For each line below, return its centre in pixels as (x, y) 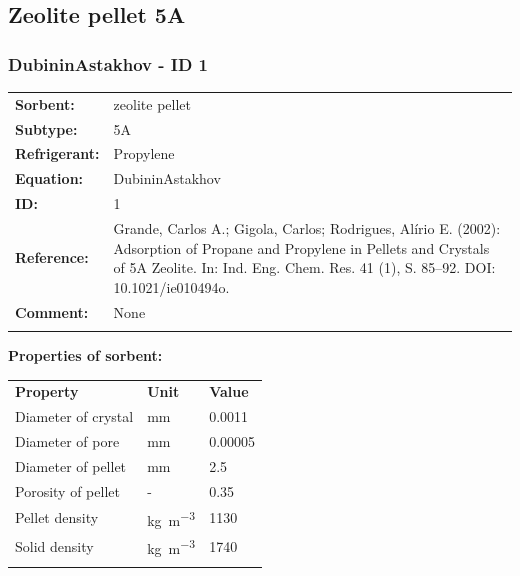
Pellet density (57, 517)
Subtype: (46, 128)
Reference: (52, 257)
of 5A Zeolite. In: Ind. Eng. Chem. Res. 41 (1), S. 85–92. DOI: (304, 267)
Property (47, 391)
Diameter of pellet (71, 465)
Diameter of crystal (74, 416)
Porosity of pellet (67, 490)
